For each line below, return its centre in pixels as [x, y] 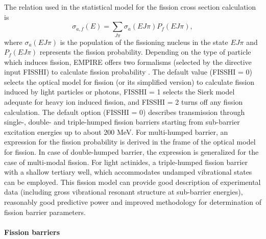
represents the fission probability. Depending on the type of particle [145, 52]
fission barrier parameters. [45, 212]
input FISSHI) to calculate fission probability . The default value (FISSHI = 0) [128, 72]
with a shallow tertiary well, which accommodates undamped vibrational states [128, 172]
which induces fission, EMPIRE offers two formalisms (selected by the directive [128, 62]
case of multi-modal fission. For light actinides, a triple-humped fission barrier [126, 162]
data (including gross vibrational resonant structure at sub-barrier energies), [124, 192]
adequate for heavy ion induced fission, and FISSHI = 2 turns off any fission [124, 102]
